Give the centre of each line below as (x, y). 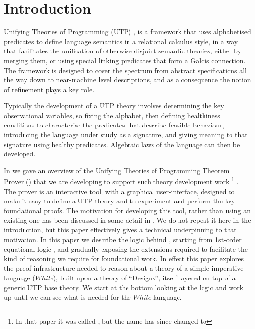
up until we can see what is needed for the (67, 297)
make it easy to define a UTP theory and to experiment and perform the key (120, 201)
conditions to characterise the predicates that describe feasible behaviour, (114, 125)
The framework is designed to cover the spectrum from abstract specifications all (125, 70)
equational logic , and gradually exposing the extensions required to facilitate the (126, 249)
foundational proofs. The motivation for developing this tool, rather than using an (127, 210)
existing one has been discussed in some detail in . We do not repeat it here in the (127, 220)
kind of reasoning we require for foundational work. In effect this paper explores (124, 258)
